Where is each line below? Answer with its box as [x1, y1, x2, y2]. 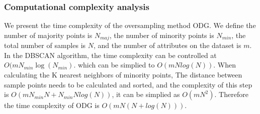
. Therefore [214, 89, 248, 99]
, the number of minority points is [109, 29, 214, 40]
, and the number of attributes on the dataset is [93, 40, 241, 50]
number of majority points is [4, 29, 93, 40]
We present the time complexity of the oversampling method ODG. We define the [4, 20, 256, 30]
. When [213, 59, 236, 70]
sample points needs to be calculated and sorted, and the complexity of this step [4, 79, 252, 89]
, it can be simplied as [112, 89, 180, 99]
